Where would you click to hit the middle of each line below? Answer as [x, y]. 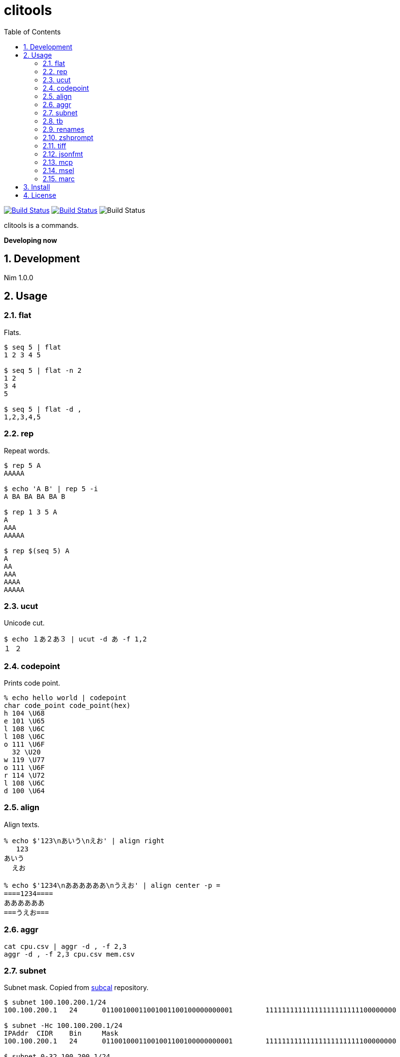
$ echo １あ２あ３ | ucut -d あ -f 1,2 [75, 639]
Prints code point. [32, 683]
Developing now [31, 240]
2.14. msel [58, 170]
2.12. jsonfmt [63, 154]
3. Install [37, 187]
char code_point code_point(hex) [67, 706]
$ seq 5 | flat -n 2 [43, 370]
